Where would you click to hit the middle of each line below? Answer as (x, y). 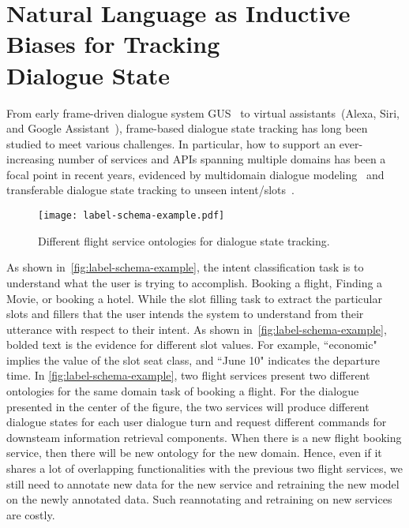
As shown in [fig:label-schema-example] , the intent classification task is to (185, 267)
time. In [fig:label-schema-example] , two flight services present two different (188, 375)
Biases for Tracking (113, 44)
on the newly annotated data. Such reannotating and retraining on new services (199, 499)
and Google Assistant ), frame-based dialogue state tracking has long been (187, 128)
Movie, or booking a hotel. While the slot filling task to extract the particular (194, 298)
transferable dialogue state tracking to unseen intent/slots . (150, 190)
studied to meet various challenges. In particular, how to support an (171, 143)
